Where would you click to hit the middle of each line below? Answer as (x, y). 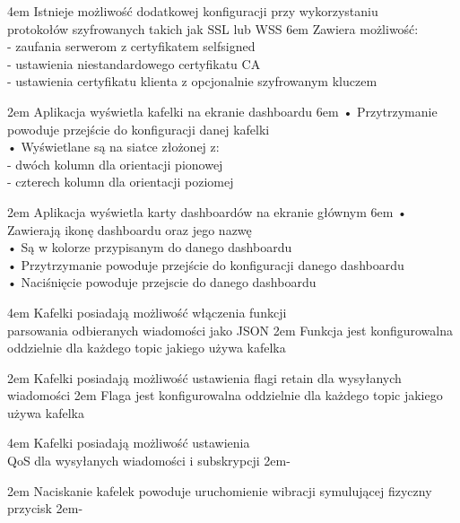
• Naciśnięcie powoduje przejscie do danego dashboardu (162, 282)
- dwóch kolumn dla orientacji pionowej (115, 164)
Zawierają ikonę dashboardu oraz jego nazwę (130, 229)
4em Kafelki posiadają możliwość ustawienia (129, 443)
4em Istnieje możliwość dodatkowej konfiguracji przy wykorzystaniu (193, 11)
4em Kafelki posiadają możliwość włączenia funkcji (147, 312)
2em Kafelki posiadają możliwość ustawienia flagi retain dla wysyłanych (204, 377)
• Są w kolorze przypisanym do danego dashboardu (150, 247)
